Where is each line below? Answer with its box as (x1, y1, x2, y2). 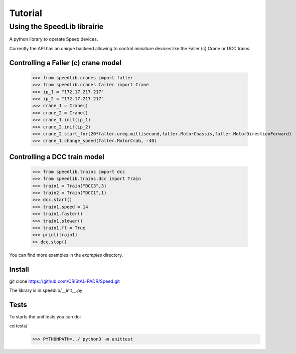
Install (9, 265, 30, 273)
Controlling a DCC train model (9, 152, 105, 161)
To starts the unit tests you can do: (9, 313, 81, 319)
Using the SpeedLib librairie (9, 22, 104, 31)
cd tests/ (9, 323, 28, 329)
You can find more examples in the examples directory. (9, 252, 123, 258)
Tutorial (9, 8, 43, 19)
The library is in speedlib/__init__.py (9, 287, 83, 293)
